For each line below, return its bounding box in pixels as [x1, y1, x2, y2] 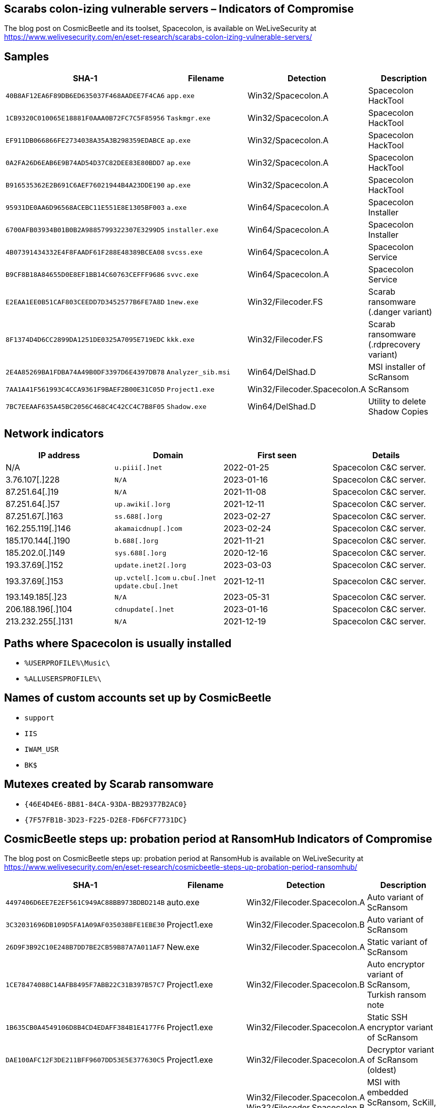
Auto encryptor [367, 959, 425, 970]
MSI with [367, 1077, 400, 1088]
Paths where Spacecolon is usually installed [4, 637, 232, 650]
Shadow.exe [167, 402, 207, 410]
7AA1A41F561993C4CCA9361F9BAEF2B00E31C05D [6, 385, 165, 393]
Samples [4, 50, 49, 63]
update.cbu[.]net [114, 582, 178, 590]
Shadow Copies [368, 406, 428, 417]
